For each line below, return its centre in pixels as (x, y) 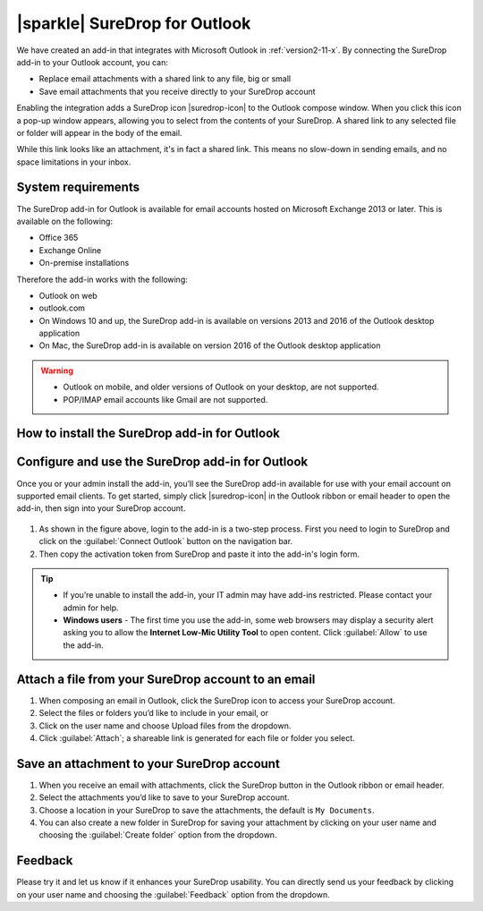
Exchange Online (70, 250)
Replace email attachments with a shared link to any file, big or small (165, 79)
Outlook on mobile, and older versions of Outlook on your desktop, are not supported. (221, 387)
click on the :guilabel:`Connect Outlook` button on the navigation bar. (166, 541)
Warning (57, 370)
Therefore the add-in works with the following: (102, 279)
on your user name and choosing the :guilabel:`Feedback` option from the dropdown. (173, 894)
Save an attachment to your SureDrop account (148, 764)
